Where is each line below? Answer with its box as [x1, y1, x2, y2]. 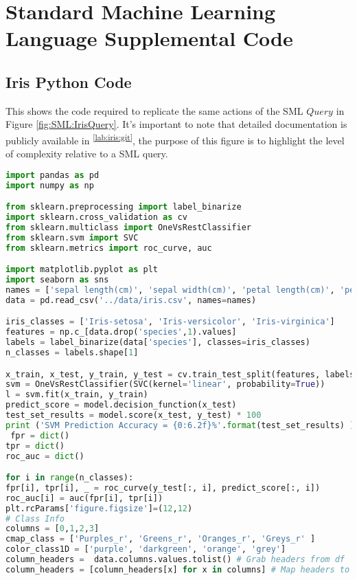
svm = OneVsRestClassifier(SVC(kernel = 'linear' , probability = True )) [5, 379, 325, 390]
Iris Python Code [5, 71, 132, 92]
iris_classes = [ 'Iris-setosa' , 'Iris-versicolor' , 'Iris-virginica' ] [5, 317, 335, 327]
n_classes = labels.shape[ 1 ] [5, 348, 139, 358]
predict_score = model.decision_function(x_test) [5, 400, 237, 410]
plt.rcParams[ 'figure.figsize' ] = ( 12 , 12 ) [5, 503, 193, 513]
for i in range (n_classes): [5, 473, 134, 483]
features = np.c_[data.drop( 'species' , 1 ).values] [5, 327, 237, 337]
